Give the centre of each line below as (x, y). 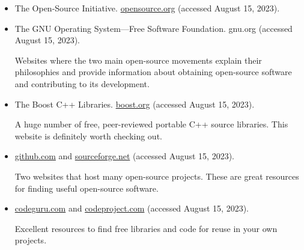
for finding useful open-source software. (87, 188)
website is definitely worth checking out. (88, 136)
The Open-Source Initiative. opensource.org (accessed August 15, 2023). (147, 8)
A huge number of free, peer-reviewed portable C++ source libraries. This (151, 124)
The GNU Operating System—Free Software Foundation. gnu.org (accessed (154, 28)
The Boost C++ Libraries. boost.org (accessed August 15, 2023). (135, 104)
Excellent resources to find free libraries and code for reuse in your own (146, 228)
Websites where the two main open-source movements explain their (138, 60)
